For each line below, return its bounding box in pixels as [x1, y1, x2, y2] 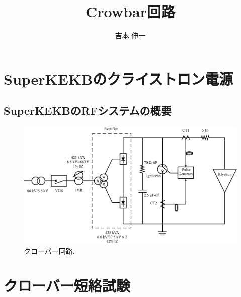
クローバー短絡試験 [4, 275, 130, 296]
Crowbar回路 [86, 1, 175, 22]
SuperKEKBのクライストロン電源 [4, 68, 233, 89]
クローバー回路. [24, 246, 75, 256]
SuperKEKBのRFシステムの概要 [4, 103, 172, 118]
